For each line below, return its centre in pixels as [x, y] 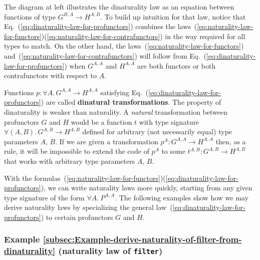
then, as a [231, 141]
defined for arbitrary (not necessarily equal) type [157, 132]
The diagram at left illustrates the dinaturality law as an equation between [119, 7]
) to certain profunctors [77, 217]
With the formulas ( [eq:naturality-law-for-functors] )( [85, 178]
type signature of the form [44, 197]
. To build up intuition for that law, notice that [173, 16]
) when [75, 65]
